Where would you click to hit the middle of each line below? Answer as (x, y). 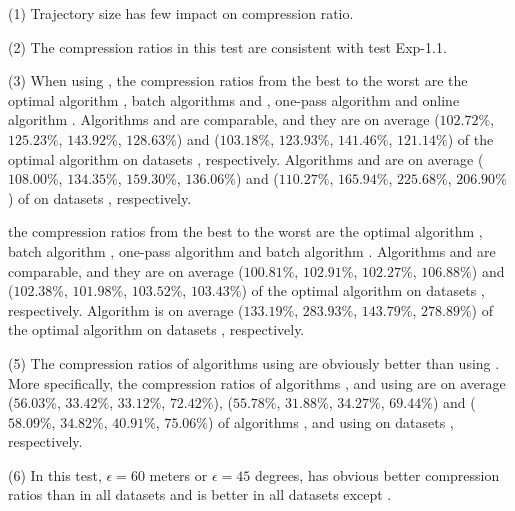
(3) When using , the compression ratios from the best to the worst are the (238, 80)
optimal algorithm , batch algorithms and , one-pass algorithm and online (234, 99)
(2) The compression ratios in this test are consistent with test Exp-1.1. (227, 46)
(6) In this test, (55, 474)
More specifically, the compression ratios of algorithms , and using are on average (257, 382)
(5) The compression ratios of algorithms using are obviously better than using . (254, 362)
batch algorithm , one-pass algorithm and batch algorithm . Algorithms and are (252, 250)
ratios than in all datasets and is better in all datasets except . (200, 494)
